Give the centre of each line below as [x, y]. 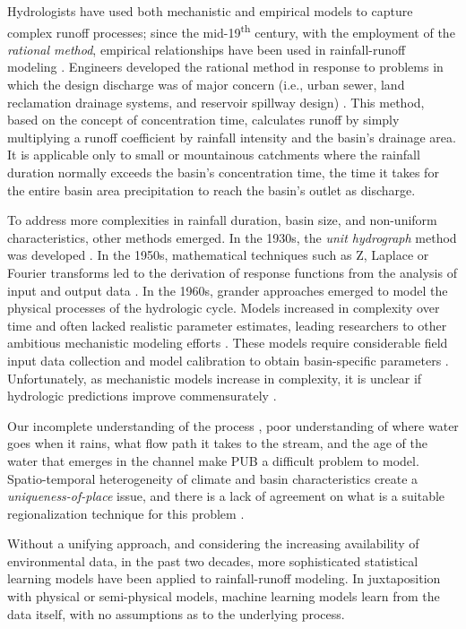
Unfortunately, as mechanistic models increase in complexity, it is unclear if [215, 378]
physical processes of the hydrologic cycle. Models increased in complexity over [224, 308]
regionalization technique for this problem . [126, 513]
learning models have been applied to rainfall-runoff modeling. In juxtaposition [224, 578]
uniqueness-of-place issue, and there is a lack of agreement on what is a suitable [226, 496]
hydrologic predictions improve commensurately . [142, 396]
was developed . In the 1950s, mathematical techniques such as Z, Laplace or [218, 255]
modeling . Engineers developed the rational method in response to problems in [225, 67]
